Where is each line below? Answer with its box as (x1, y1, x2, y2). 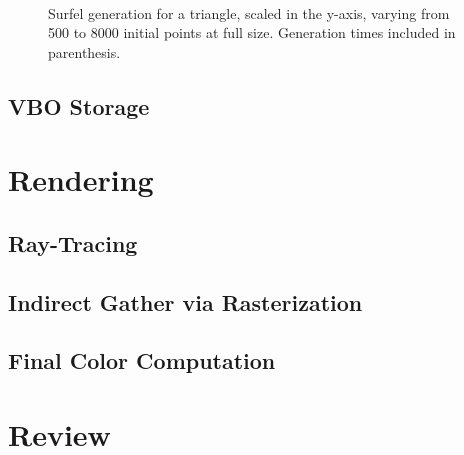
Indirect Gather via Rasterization (8, 286, 363, 317)
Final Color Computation (8, 345, 276, 376)
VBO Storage (8, 90, 150, 121)
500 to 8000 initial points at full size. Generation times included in (48, 22, 456, 43)
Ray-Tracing (8, 227, 138, 258)
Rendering (8, 159, 154, 200)
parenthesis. (48, 41, 121, 62)
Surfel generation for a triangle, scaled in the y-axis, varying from (48, 2, 450, 23)
